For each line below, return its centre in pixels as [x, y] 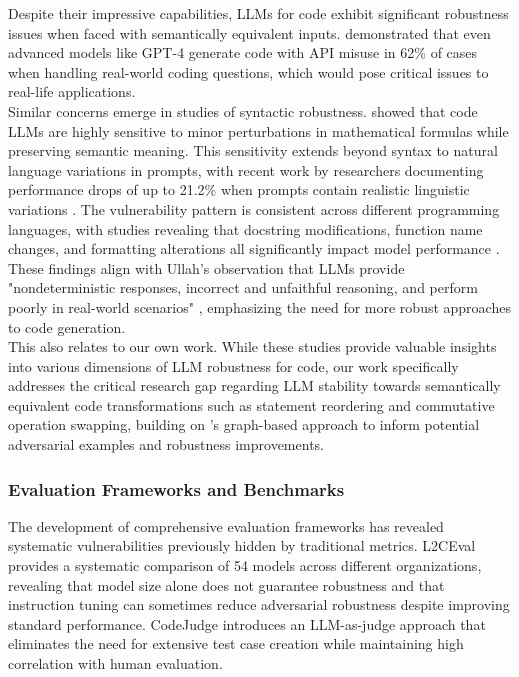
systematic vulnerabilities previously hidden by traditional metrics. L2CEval [242, 545]
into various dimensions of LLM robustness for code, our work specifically [233, 365]
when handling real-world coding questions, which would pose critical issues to [248, 71]
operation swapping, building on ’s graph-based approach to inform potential [244, 424]
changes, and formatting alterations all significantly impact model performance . [254, 248]
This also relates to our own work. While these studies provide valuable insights [252, 346]
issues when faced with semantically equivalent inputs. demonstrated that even [249, 32]
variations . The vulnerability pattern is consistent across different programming [254, 208]
